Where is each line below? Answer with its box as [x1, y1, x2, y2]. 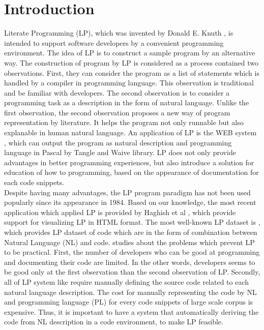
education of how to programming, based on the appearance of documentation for [4, 167, 259, 177]
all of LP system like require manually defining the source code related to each [4, 276, 249, 287]
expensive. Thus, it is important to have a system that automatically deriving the [4, 306, 259, 317]
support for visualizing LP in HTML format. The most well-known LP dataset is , [4, 217, 260, 227]
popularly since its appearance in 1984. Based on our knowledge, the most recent [4, 197, 256, 207]
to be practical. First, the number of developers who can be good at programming [4, 247, 260, 257]
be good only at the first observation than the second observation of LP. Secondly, [4, 266, 260, 277]
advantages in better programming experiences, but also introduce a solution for [4, 157, 254, 167]
